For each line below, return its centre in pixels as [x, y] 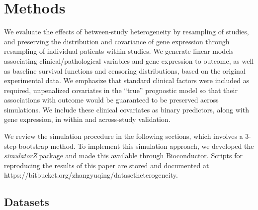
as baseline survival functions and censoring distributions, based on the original [125, 70]
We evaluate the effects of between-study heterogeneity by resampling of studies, [127, 32]
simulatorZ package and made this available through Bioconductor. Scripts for [123, 156]
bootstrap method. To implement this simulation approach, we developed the [136, 146]
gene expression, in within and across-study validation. [87, 119]
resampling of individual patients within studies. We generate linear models [119, 51]
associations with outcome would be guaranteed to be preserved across [111, 100]
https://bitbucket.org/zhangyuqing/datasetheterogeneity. [91, 175]
